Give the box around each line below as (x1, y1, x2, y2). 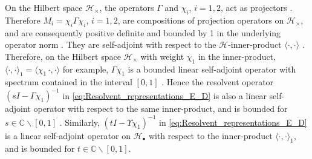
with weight (140, 50, 184, 62)
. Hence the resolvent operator (161, 76, 274, 88)
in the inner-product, (198, 50, 276, 62)
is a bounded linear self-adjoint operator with (128, 62, 296, 75)
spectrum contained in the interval (5, 76, 132, 88)
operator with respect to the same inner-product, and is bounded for (33, 102, 288, 115)
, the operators (99, 1, 154, 13)
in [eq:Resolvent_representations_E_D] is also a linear (62, 89, 267, 102)
